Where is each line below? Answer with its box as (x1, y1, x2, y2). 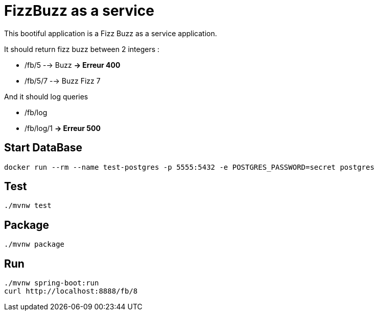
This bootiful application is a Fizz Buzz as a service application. (4, 29, 217, 38)
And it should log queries (4, 92, 88, 101)
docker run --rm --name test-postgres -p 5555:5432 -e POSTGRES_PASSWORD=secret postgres (4, 163, 374, 171)
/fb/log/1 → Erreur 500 (25, 123, 101, 133)
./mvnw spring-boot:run (4, 279, 99, 287)
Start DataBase (4, 141, 83, 154)
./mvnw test (4, 201, 52, 210)
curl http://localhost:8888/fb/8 (4, 287, 138, 296)
